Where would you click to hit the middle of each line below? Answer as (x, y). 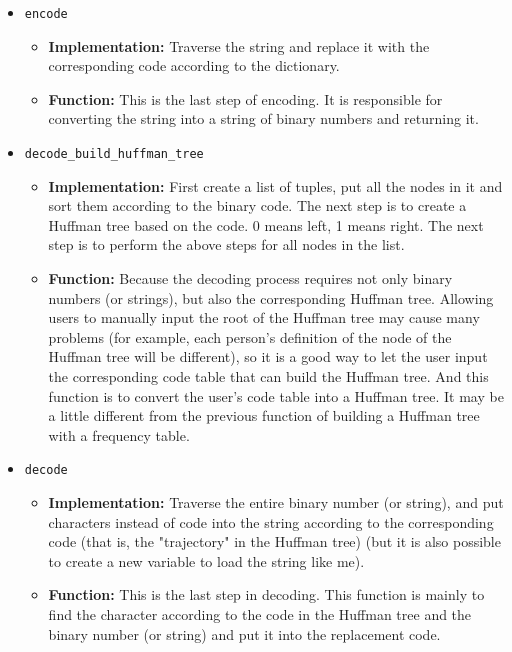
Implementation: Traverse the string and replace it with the (239, 45)
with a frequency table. (119, 434)
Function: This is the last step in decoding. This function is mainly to (266, 594)
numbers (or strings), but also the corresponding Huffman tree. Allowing (271, 297)
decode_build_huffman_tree (114, 154)
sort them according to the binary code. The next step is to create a (257, 205)
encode (46, 14)
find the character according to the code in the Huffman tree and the (260, 614)
